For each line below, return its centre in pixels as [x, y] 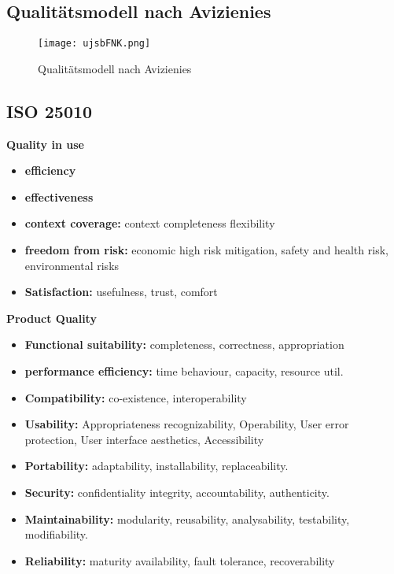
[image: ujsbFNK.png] [94, 44]
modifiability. [56, 534]
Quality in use [45, 144]
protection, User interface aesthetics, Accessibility [144, 439]
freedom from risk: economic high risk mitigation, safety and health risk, [206, 250]
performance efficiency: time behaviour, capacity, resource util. [184, 371]
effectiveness [59, 196]
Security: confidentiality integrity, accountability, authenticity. [177, 492]
